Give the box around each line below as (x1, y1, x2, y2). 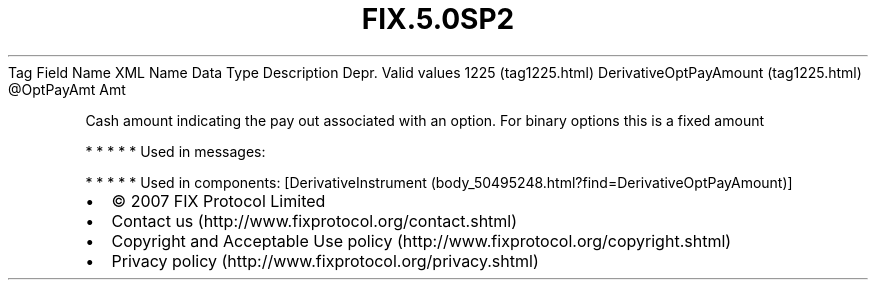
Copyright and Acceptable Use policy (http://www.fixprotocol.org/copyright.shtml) (111, 230, 732, 251)
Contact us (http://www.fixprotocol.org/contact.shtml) (111, 210, 518, 231)
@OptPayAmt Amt (8, 80, 126, 98)
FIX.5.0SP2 (361, 2, 515, 36)
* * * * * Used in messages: (85, 142, 266, 160)
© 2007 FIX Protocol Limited (111, 190, 326, 211)
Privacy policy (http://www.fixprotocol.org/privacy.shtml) (111, 250, 539, 271)
